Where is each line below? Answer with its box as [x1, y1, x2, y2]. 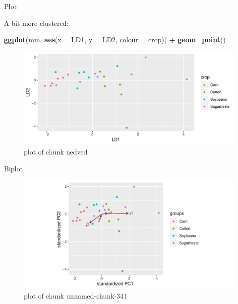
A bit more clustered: [4, 17, 69, 28]
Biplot [4, 163, 23, 173]
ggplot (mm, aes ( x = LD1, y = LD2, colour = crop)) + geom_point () [4, 34, 226, 45]
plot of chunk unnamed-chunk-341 [24, 290, 127, 301]
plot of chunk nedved [24, 146, 88, 156]
